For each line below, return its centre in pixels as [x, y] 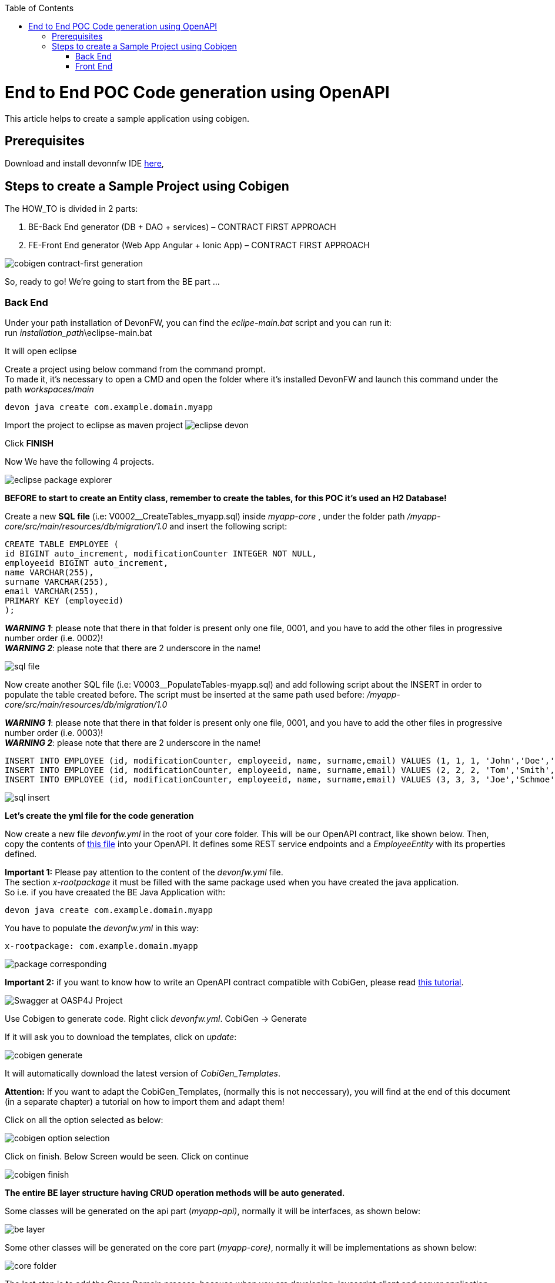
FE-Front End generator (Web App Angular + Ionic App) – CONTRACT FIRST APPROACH [199, 245]
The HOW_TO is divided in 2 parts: [71, 209]
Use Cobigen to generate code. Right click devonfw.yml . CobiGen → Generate [156, 1018]
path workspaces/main [49, 389]
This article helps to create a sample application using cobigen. [127, 118]
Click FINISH [29, 443]
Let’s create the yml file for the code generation [99, 815]
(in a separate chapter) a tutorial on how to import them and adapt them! [145, 1101]
